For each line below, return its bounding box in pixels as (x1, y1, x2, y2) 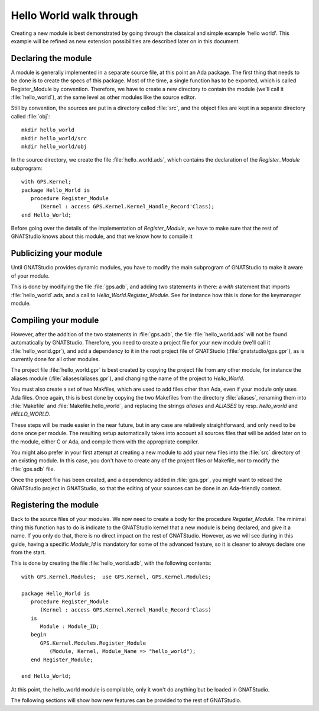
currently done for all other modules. (11, 356, 100, 363)
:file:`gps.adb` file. (11, 465, 56, 472)
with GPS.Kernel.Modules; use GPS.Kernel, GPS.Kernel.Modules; (21, 573, 212, 580)
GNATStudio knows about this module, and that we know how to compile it (11, 233, 193, 240)
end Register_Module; (30, 656, 93, 663)
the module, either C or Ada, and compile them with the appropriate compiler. (11, 438, 199, 445)
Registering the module (11, 500, 99, 510)
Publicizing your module (11, 249, 103, 259)
